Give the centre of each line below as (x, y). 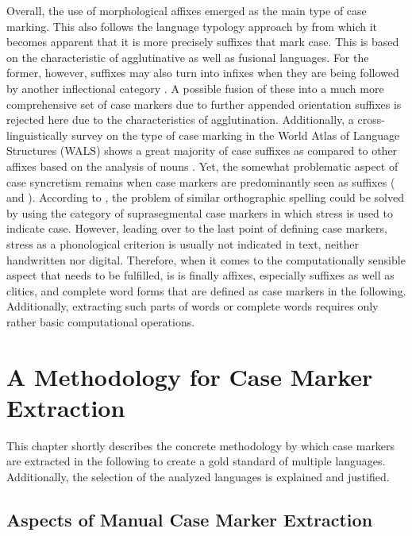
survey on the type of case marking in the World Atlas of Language (236, 135)
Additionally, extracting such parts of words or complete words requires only (193, 306)
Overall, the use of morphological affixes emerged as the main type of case (187, 10)
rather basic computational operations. (101, 321)
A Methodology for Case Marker (190, 376)
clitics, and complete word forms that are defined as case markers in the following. (206, 290)
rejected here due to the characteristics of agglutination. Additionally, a (180, 120)
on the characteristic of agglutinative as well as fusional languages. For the (188, 57)
